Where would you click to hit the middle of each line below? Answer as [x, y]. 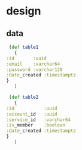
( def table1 [24, 47]
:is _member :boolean [36, 125]
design [24, 11]
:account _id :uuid [32, 114]
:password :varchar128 [34, 70]
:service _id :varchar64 [38, 120]
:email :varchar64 [33, 64]
